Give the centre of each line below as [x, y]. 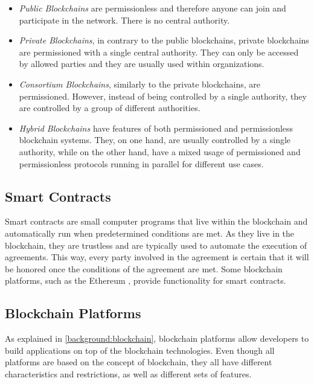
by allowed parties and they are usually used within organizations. [142, 64]
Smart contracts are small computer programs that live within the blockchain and [156, 221]
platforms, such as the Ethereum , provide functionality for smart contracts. [146, 280]
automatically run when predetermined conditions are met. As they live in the [150, 233]
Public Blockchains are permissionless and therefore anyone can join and [152, 8]
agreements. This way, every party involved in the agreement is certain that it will [157, 257]
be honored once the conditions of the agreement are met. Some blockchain [144, 268]
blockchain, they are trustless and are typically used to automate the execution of [156, 245]
